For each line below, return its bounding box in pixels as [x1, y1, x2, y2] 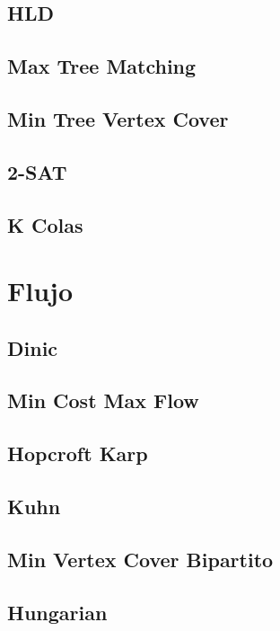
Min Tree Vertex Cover [7, 104, 229, 132]
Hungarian [7, 598, 108, 626]
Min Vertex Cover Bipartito [7, 545, 274, 573]
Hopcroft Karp [7, 440, 148, 467]
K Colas [7, 210, 83, 238]
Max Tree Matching [7, 52, 197, 80]
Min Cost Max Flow [7, 387, 199, 414]
